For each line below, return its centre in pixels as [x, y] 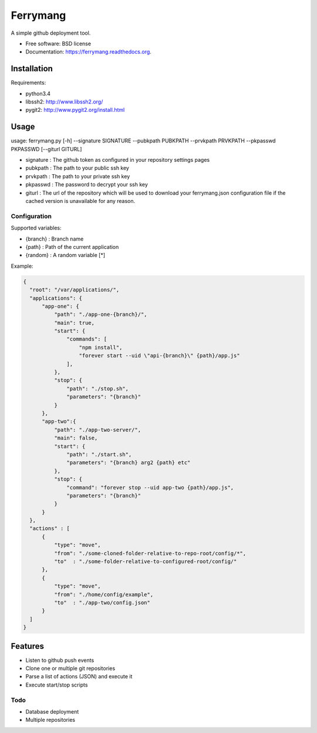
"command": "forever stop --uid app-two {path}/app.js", [150, 487]
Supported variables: [36, 228]
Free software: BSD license [58, 44]
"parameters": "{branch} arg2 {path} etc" [129, 463]
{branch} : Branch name [55, 239]
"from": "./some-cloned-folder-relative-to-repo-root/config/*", [150, 553]
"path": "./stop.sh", [98, 389]
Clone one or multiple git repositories [70, 668]
